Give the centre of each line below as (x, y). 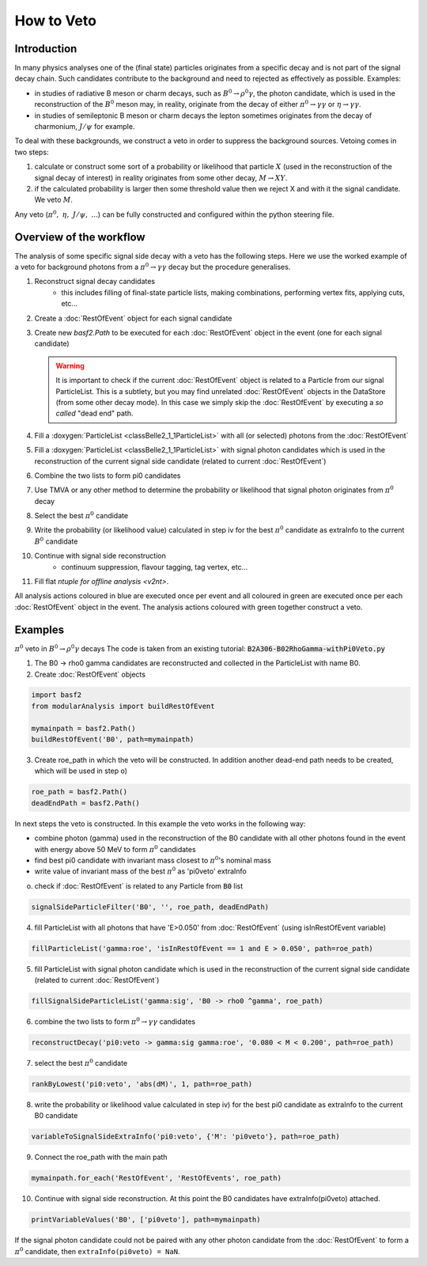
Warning (70, 366)
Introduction (46, 49)
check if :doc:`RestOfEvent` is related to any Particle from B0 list (139, 885)
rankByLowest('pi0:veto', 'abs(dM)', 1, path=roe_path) (142, 1084)
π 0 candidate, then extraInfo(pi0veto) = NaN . (97, 1251)
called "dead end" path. (94, 413)
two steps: (32, 152)
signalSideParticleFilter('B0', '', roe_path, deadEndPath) (150, 907)
